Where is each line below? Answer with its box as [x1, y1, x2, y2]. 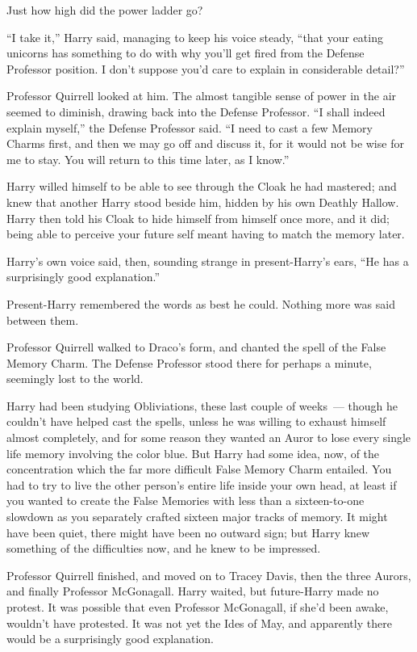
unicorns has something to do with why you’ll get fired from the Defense [6, 44, 365, 61]
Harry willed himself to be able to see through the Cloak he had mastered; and [6, 178, 397, 195]
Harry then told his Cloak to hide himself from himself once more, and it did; [6, 209, 390, 226]
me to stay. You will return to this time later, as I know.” [6, 150, 290, 167]
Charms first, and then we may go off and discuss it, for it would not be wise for [6, 135, 404, 152]
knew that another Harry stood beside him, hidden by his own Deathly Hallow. [6, 193, 399, 210]
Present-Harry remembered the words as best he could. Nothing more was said [6, 295, 395, 312]
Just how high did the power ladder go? [6, 2, 203, 18]
